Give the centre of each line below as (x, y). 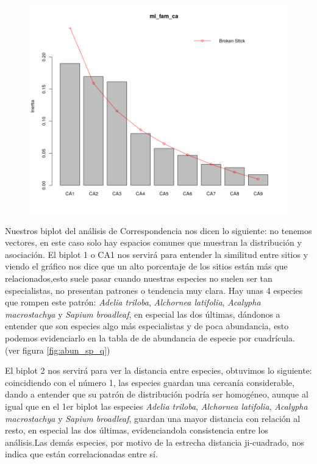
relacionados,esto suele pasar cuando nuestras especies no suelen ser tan (139, 278)
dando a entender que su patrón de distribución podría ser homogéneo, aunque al (157, 394)
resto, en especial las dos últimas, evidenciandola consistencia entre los (137, 430)
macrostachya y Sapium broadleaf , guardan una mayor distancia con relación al (153, 418)
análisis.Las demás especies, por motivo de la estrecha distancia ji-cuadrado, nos (155, 442)
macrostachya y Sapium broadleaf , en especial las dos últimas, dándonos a (143, 314)
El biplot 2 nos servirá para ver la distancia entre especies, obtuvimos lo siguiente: (158, 370)
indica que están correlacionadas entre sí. (81, 454)
